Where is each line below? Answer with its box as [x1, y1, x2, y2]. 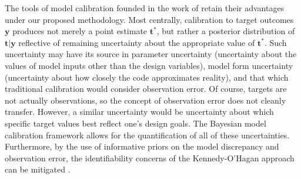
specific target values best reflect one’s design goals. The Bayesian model [5, 117, 266, 129]
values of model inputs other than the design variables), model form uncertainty [5, 59, 293, 71]
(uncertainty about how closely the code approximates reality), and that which [5, 71, 289, 83]
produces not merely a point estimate [12, 25, 148, 37]
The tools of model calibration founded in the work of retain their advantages [5, 2, 285, 14]
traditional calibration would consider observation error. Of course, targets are [5, 82, 287, 95]
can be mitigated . [5, 163, 71, 175]
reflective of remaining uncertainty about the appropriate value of [18, 36, 255, 48]
